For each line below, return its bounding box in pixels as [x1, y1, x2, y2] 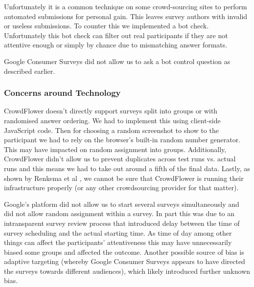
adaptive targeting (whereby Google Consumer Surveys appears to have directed [4, 256, 245, 266]
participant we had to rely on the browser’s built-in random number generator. [4, 134, 241, 145]
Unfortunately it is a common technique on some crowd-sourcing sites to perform [4, 1, 247, 11]
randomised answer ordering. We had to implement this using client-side [4, 115, 221, 125]
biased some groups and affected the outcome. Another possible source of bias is [4, 246, 244, 257]
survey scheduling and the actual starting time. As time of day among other [4, 227, 232, 238]
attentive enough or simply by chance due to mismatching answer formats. [4, 40, 228, 50]
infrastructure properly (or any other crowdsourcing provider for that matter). [4, 182, 239, 193]
